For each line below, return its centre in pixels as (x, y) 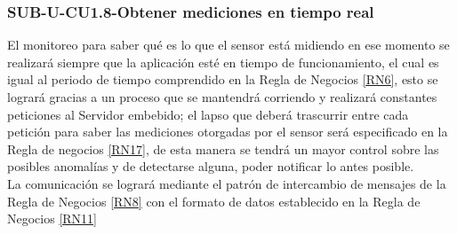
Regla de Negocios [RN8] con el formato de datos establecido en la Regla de (214, 201)
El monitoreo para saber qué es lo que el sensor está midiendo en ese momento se (228, 45)
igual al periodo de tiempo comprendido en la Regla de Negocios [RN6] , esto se (223, 79)
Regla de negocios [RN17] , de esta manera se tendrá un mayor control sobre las (223, 148)
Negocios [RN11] (52, 218)
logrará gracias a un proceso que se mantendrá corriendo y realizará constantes (222, 97)
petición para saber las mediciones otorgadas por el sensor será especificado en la (228, 132)
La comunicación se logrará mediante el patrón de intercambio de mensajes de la (227, 183)
